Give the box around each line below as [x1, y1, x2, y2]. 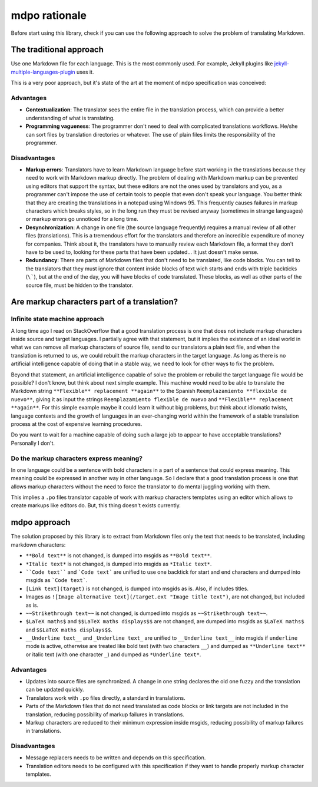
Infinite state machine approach [11, 315, 104, 323]
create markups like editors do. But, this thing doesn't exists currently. [11, 502, 181, 509]
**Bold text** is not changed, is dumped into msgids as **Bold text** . [25, 552, 212, 559]
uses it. [76, 68, 94, 75]
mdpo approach [11, 517, 71, 527]
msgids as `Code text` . [25, 577, 88, 584]
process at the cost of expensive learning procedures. [11, 421, 143, 427]
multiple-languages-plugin [11, 68, 75, 75]
